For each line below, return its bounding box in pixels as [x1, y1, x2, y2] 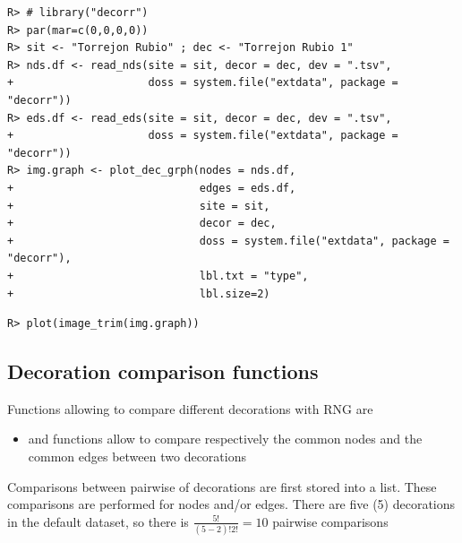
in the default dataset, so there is [7, 512, 189, 530]
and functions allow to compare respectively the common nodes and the [28, 429, 423, 448]
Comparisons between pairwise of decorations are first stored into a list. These [7, 477, 437, 496]
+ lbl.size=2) [7, 287, 270, 300]
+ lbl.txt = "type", [7, 269, 309, 282]
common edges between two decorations [28, 447, 246, 466]
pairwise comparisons [272, 512, 389, 530]
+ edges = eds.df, [7, 181, 296, 194]
